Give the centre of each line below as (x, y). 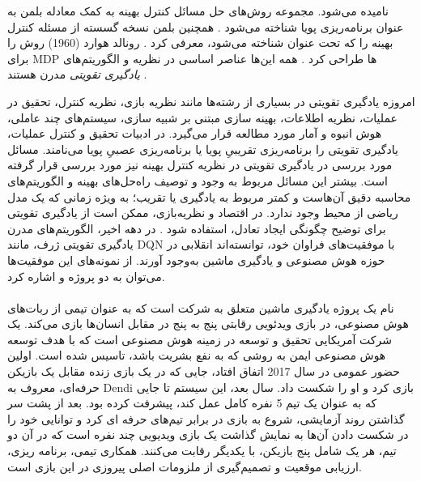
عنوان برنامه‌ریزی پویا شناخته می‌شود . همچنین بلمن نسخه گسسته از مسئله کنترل (206, 26)
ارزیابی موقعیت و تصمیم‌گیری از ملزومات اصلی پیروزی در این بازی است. (185, 466)
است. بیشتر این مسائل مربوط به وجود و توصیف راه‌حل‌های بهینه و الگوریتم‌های (198, 180)
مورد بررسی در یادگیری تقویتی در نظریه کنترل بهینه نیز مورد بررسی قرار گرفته (200, 165)
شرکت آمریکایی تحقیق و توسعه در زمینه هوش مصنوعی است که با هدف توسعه (200, 339)
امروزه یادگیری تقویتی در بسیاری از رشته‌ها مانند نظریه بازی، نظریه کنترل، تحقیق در (211, 101)
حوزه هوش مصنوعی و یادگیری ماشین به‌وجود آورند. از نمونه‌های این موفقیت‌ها (196, 260)
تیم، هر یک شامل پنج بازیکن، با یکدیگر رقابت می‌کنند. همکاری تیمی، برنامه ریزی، (202, 451)
